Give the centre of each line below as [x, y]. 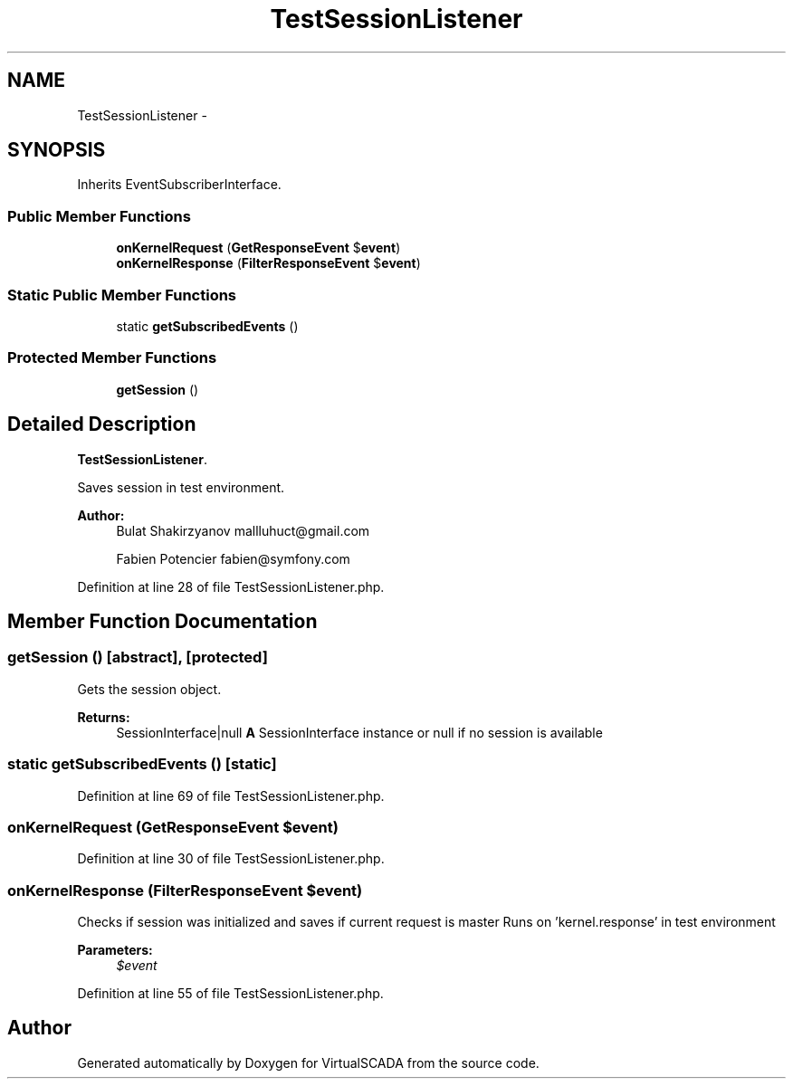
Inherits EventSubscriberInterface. [179, 185]
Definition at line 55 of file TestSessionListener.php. [230, 993]
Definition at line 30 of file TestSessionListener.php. [231, 859]
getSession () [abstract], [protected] [138, 657]
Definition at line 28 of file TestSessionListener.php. [231, 586]
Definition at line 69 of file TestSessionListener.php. [231, 795]
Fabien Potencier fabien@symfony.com [233, 558]
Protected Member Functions [112, 358]
